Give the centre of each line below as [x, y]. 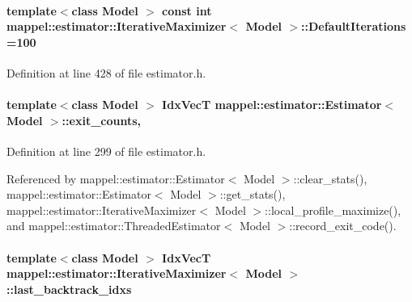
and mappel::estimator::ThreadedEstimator [114, 226]
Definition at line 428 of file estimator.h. [106, 72]
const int [187, 10]
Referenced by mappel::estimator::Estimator [116, 178]
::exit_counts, [102, 120]
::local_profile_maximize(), [333, 210]
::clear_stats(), [330, 178]
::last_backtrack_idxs [69, 289]
